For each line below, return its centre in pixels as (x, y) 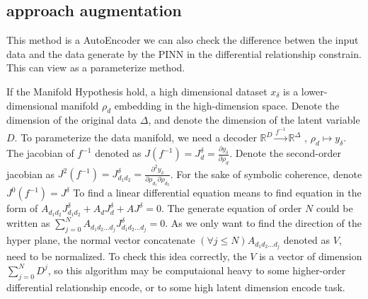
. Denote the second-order (285, 153)
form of (22, 208)
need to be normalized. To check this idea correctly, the (127, 256)
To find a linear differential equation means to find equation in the (217, 193)
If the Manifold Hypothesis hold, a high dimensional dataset (137, 91)
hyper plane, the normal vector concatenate (101, 240)
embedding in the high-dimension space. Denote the (227, 105)
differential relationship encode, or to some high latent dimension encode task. (176, 287)
